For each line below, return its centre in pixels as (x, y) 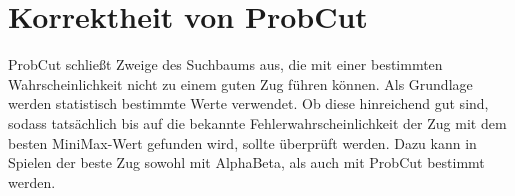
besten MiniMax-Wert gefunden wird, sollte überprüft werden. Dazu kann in (242, 142)
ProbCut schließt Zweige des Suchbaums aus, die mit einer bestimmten (225, 64)
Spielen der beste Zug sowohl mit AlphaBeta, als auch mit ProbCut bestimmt (246, 162)
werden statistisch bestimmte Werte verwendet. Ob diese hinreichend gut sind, (248, 103)
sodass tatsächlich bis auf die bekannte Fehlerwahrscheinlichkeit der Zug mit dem (257, 122)
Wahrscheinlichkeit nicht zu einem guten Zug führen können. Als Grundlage (240, 83)
